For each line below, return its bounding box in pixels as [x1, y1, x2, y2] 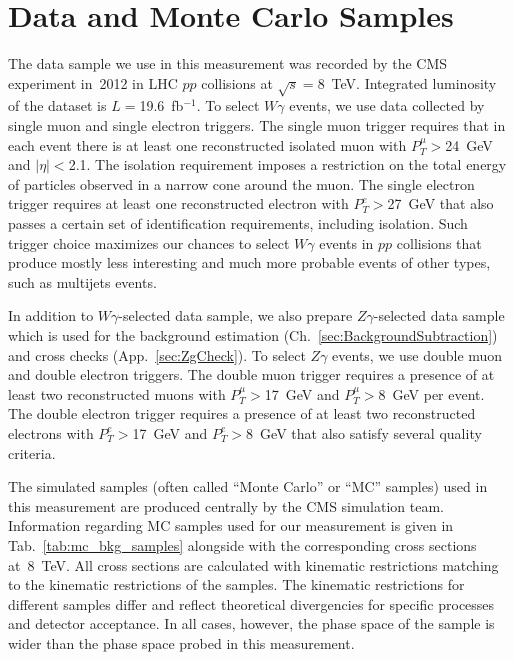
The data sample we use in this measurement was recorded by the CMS [8, 53, 448, 74]
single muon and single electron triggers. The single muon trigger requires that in [8, 115, 506, 136]
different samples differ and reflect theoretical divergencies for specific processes [8, 593, 495, 614]
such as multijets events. [8, 271, 157, 292]
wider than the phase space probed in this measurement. [8, 632, 355, 653]
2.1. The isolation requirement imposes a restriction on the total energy [68, 154, 507, 175]
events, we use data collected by [289, 95, 485, 116]
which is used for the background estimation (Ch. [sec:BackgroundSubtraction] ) [8, 325, 498, 346]
